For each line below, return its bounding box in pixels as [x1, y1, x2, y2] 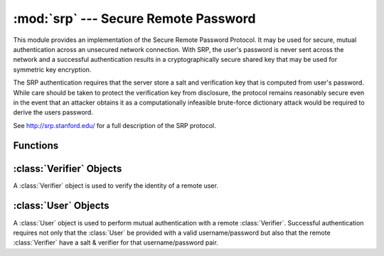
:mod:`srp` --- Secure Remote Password [13, 11, 256, 26]
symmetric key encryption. [13, 65, 92, 74]
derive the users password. [13, 108, 94, 117]
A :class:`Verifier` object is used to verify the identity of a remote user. [13, 181, 218, 190]
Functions [13, 139, 59, 152]
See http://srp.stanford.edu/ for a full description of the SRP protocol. [13, 121, 216, 129]
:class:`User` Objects [13, 200, 110, 212]
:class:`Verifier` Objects [13, 162, 122, 174]
